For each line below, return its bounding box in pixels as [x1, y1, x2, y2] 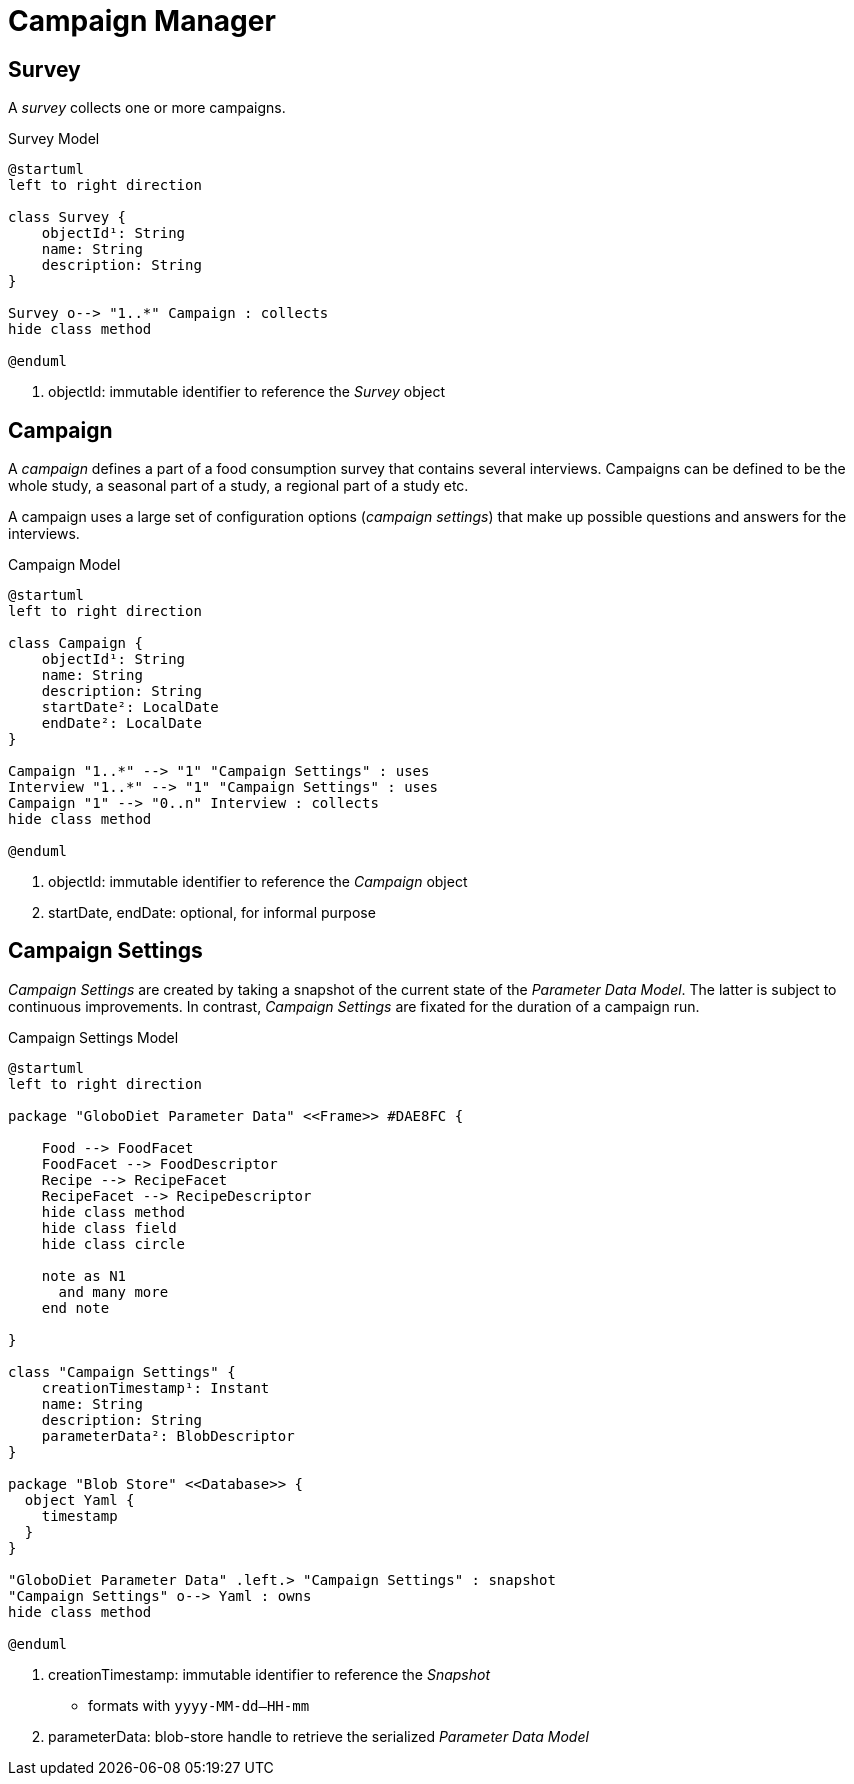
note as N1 [41, 1267, 127, 1284]
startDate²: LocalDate [41, 699, 219, 716]
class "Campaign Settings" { [8, 1363, 236, 1380]
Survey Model [8, 130, 100, 148]
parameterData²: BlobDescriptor [41, 1427, 295, 1444]
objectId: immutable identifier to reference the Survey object [48, 383, 445, 401]
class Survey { [8, 209, 127, 226]
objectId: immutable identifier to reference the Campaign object [48, 873, 468, 891]
